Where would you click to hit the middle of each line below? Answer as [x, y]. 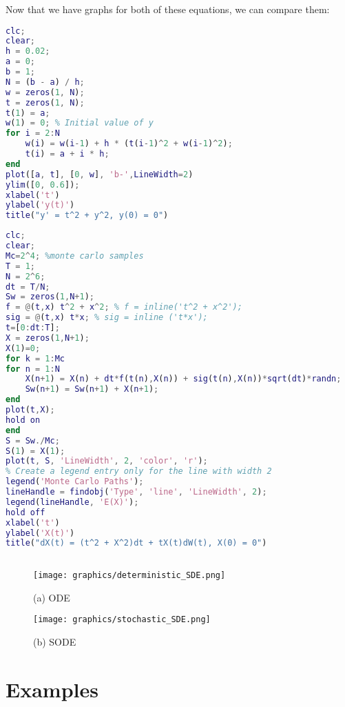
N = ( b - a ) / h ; [45, 82]
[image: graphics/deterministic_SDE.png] [129, 575]
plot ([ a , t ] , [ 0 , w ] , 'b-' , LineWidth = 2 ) [100, 174]
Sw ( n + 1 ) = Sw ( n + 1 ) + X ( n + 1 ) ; [92, 389]
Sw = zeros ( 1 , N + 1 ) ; [50, 297]
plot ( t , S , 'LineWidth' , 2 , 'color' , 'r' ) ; [107, 461]
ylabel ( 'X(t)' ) [40, 533]
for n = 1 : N [33, 369]
